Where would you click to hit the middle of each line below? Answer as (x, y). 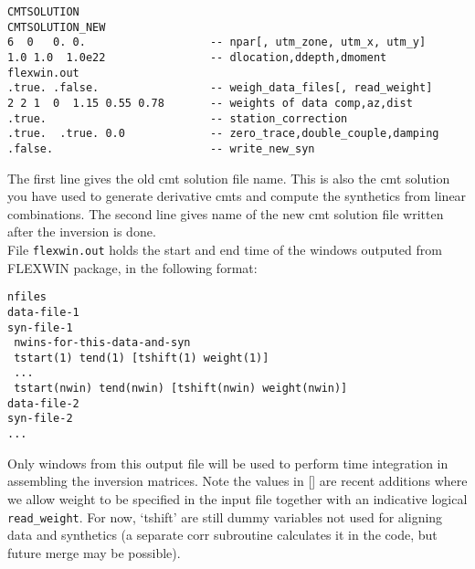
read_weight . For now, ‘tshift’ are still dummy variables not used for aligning (225, 516)
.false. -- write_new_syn (161, 148)
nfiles (27, 297)
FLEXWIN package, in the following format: (132, 267)
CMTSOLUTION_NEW (57, 27)
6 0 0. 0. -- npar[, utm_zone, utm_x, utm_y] (217, 42)
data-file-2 (43, 403)
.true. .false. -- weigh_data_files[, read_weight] (220, 88)
